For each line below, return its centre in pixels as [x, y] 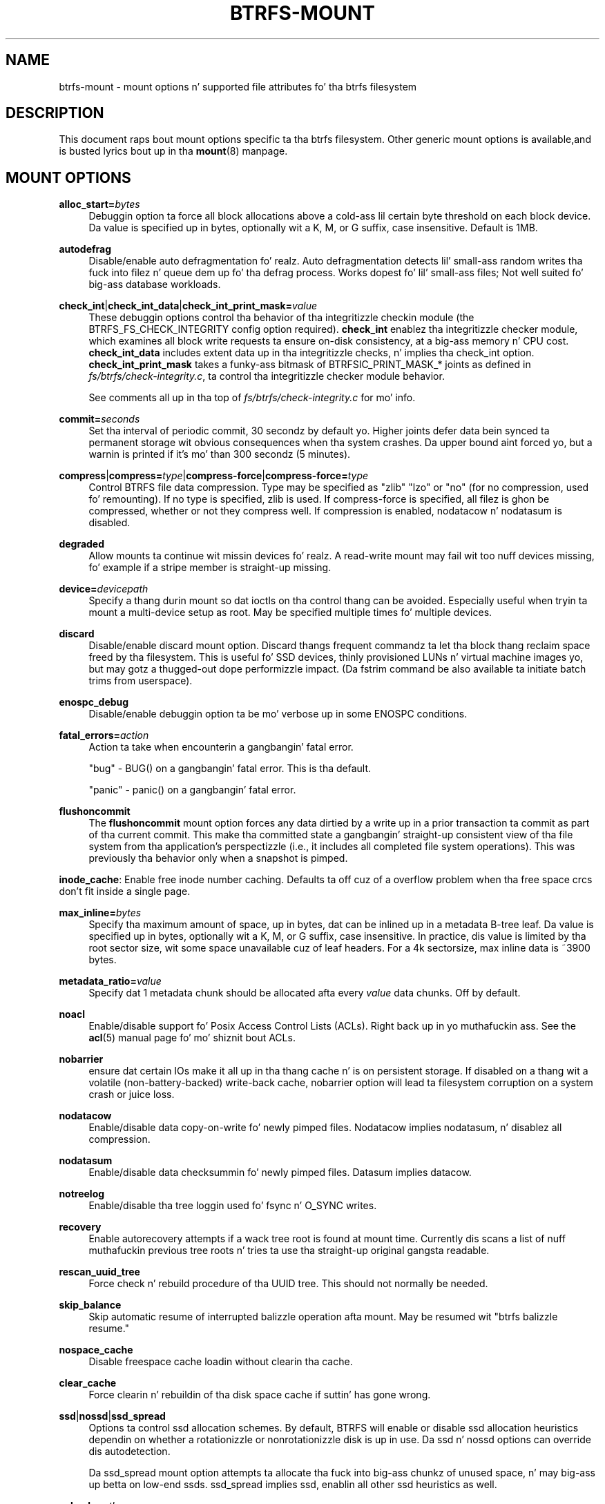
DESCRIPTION [55, 113]
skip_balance [90, 1305]
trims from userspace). [141, 681]
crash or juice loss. [132, 1095]
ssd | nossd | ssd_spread [112, 1416]
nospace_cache [96, 1350]
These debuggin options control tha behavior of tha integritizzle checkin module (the [281, 318]
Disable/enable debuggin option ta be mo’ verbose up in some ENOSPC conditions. [278, 714]
